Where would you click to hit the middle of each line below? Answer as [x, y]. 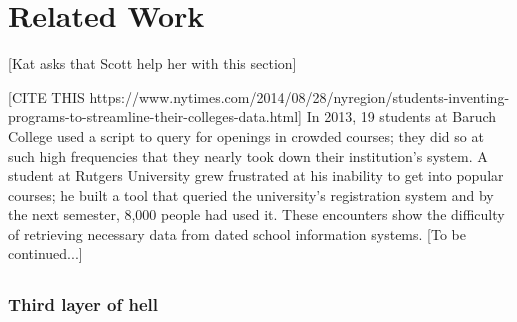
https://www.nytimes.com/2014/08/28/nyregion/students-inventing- [299, 96]
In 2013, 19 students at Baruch [401, 116]
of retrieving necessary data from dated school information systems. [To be [237, 233]
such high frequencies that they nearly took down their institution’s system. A [248, 155]
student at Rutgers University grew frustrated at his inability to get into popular [256, 175]
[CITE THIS [46, 96]
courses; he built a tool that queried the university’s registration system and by [251, 194]
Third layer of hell [83, 304]
